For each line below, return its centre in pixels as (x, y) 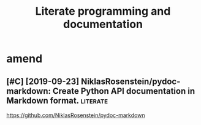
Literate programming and (103, 11)
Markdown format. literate (57, 100)
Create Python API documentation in (123, 91)
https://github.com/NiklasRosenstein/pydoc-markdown (76, 115)
